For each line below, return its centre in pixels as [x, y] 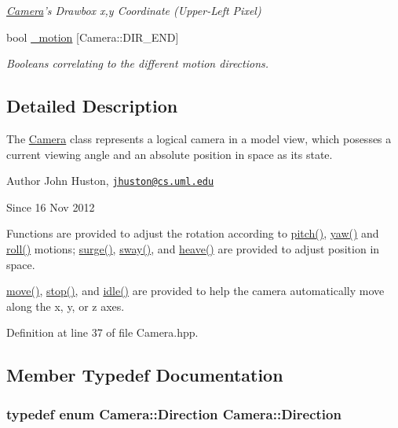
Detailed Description [92, 106]
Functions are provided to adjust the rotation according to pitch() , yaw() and [193, 233]
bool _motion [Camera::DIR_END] [93, 37]
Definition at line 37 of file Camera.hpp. [102, 332]
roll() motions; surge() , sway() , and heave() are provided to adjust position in [193, 249]
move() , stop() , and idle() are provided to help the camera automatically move [195, 291]
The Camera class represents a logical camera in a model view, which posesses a [199, 138]
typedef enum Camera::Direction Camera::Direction [174, 413]
